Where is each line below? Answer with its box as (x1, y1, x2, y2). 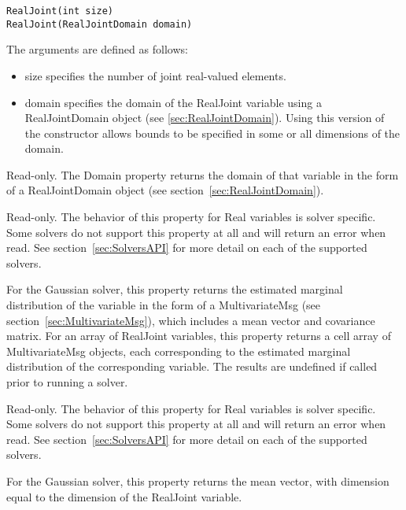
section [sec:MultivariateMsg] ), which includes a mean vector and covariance (6, 312, 375, 328)
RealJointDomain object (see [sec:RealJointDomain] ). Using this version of (24, 109, 385, 126)
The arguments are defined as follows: (6, 41, 188, 57)
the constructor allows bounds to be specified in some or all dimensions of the (24, 124, 400, 141)
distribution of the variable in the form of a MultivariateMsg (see (6, 297, 321, 313)
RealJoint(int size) (6, 6, 114, 17)
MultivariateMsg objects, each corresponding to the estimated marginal (6, 342, 351, 359)
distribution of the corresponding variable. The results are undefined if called (6, 358, 378, 375)
